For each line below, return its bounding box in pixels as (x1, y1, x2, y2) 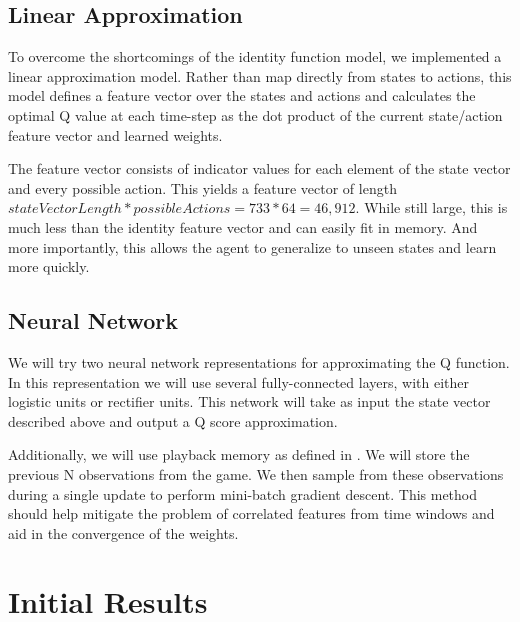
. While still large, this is (355, 197, 508, 218)
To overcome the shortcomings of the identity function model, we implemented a (8, 46, 502, 67)
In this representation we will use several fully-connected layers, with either (8, 371, 469, 392)
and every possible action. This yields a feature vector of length (8, 177, 397, 198)
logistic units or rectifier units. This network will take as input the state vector (8, 391, 491, 412)
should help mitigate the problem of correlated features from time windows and (8, 503, 495, 524)
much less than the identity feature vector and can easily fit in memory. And (8, 216, 478, 237)
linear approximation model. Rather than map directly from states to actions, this (8, 65, 512, 86)
